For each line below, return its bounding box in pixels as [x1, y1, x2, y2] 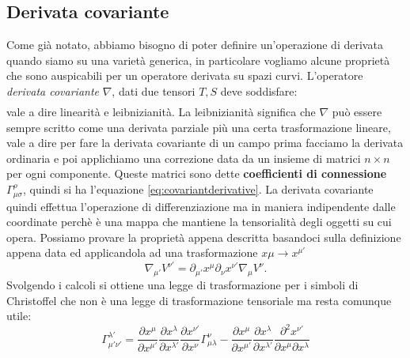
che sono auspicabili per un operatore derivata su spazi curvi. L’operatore [6, 67, 363, 84]
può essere [332, 104, 382, 120]
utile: [6, 307, 32, 324]
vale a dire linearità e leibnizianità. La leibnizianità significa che [6, 104, 316, 120]
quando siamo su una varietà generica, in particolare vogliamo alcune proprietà [6, 51, 390, 68]
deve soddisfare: [220, 82, 298, 99]
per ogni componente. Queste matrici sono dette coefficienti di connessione [6, 165, 387, 182]
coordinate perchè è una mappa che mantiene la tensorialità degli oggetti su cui [6, 213, 392, 230]
